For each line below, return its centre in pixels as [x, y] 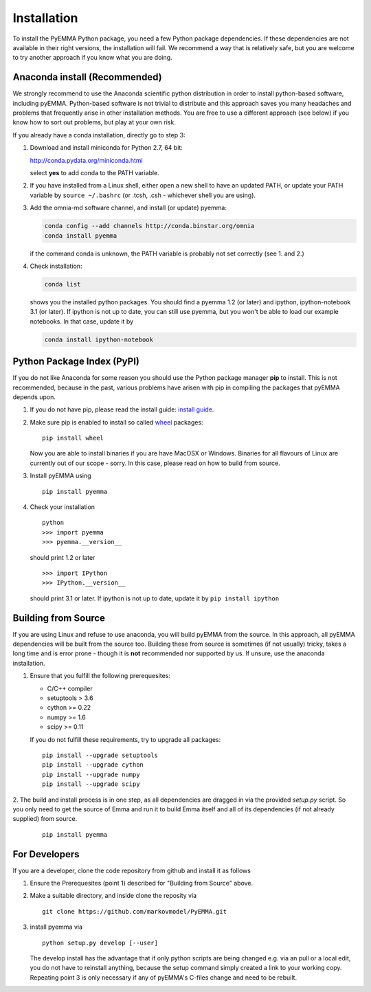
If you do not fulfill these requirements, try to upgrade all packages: [125, 739]
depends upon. [34, 397]
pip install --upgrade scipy [91, 784]
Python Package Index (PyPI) [76, 362]
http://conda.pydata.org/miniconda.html [87, 160]
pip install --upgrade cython [93, 765]
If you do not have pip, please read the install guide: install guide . [122, 409]
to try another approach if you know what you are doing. [92, 58]
